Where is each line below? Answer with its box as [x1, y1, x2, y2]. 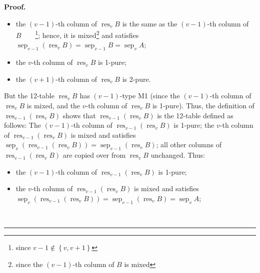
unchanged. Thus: [150, 150, 205, 160]
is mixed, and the [26, 100, 80, 111]
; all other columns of [156, 139, 221, 150]
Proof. [4, 1, 26, 11]
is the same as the [122, 18, 177, 28]
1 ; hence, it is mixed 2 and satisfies [35, 28, 139, 40]
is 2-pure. [122, 73, 151, 84]
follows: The [4, 120, 41, 130]
